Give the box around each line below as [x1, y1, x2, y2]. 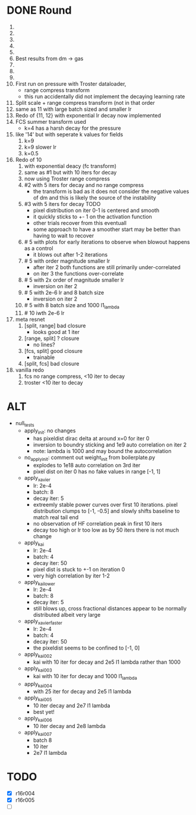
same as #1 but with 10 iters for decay [24, 168, 117, 176]
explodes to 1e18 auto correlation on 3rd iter [33, 462, 141, 469]
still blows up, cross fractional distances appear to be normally [33, 605, 186, 612]
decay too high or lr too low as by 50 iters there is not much [33, 526, 179, 533]
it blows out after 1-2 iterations [33, 251, 108, 258]
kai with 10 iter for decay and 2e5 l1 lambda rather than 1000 [33, 658, 181, 666]
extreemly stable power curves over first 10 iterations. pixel [33, 501, 178, 508]
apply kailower [24, 578, 55, 587]
